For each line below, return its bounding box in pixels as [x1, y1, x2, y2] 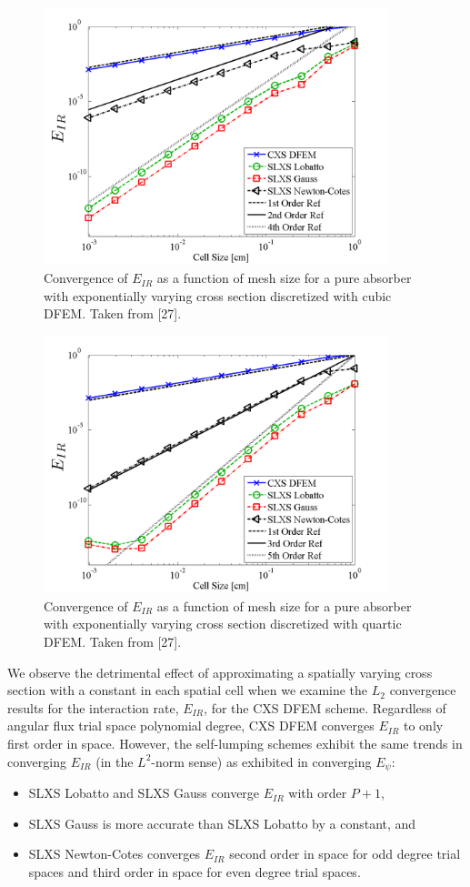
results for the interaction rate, [7, 698, 179, 717]
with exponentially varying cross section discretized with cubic [44, 286, 392, 305]
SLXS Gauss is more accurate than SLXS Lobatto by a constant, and [28, 813, 416, 832]
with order [288, 783, 347, 802]
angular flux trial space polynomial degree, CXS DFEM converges [7, 716, 375, 735]
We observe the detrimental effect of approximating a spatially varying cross [7, 662, 433, 681]
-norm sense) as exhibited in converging [151, 751, 372, 771]
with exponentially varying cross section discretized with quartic [44, 614, 402, 633]
